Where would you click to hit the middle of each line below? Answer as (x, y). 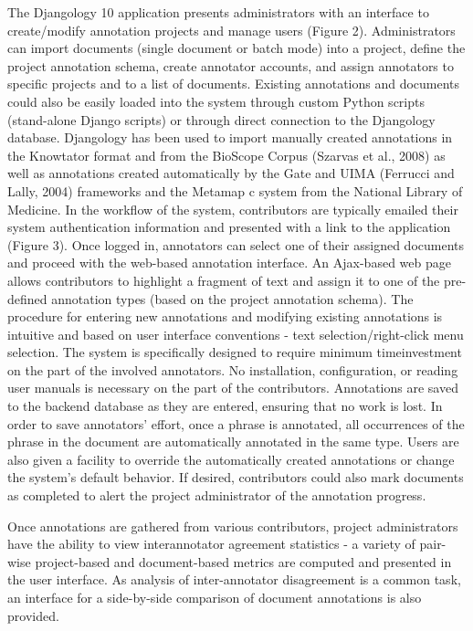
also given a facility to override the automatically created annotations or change (231, 459)
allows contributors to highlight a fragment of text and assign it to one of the (224, 280)
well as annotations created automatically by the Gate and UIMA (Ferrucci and (231, 173)
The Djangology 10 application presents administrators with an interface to (218, 12)
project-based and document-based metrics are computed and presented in (243, 561)
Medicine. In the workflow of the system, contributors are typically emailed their (233, 209)
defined (27, 298)
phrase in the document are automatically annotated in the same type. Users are (233, 442)
